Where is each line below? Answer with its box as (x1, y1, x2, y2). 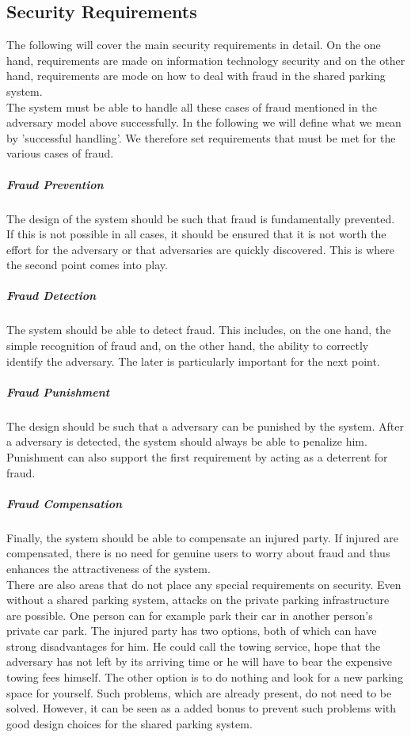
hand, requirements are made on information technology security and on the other (6, 51, 405, 68)
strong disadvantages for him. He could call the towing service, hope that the (6, 637, 381, 654)
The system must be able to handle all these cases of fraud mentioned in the (6, 98, 377, 115)
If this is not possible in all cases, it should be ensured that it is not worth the (6, 226, 386, 242)
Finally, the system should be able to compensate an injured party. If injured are (6, 529, 398, 545)
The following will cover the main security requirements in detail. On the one (6, 36, 381, 53)
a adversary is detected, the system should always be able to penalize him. (6, 433, 367, 450)
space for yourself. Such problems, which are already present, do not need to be (6, 684, 392, 701)
